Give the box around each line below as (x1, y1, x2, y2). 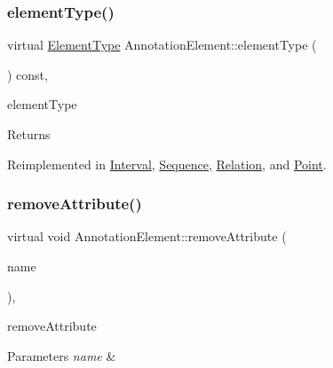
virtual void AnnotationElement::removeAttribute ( (7, 227, 287, 246)
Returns (7, 125, 51, 143)
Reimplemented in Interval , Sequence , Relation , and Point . (7, 154, 327, 173)
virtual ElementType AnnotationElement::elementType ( (7, 35, 317, 54)
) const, (7, 65, 48, 83)
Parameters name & (7, 346, 116, 364)
